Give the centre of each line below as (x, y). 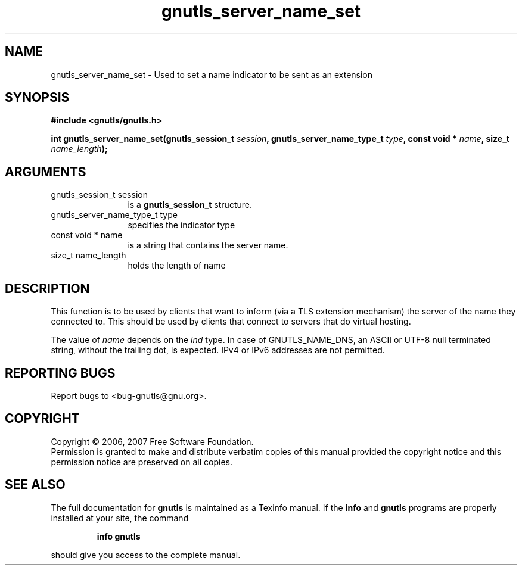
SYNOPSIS (37, 98)
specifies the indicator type (181, 225)
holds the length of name (177, 266)
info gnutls (119, 536)
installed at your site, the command (120, 518)
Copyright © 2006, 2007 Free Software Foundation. (152, 441)
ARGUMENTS (46, 172)
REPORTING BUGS (60, 373)
